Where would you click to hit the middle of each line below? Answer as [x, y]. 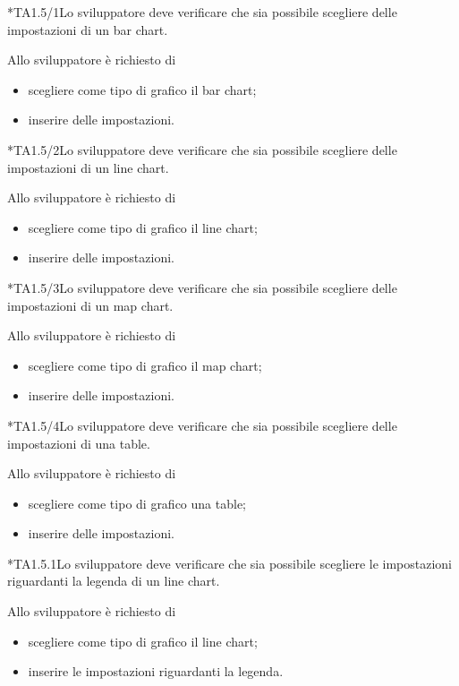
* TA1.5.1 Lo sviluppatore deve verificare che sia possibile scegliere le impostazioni [230, 563]
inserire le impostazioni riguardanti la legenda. [156, 671]
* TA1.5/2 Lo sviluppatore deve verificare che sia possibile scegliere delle [202, 149]
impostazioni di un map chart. [90, 305]
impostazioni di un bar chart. [88, 29]
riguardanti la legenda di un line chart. [114, 581]
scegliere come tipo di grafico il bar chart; [142, 89]
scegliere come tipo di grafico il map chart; [145, 365]
